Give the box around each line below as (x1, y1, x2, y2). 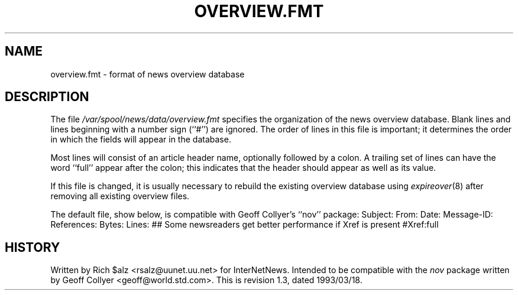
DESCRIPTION (5, 89, 89, 105)
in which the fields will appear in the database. (50, 134, 231, 145)
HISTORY (5, 239, 60, 255)
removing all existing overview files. (50, 191, 190, 202)
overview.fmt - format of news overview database (50, 69, 245, 79)
